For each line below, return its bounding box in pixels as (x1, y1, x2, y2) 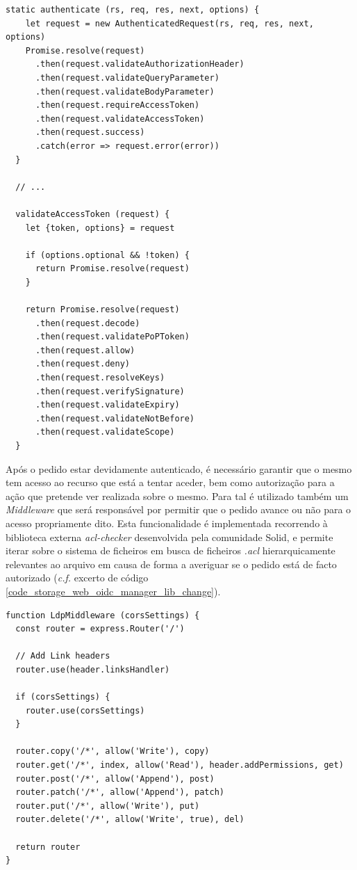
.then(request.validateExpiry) (35, 400, 180, 410)
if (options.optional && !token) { (25, 250, 190, 260)
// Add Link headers (15, 651, 110, 661)
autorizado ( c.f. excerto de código (6, 570, 149, 585)
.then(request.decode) (35, 318, 140, 328)
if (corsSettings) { (15, 692, 110, 702)
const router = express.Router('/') (15, 624, 185, 634)
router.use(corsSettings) (25, 705, 145, 716)
